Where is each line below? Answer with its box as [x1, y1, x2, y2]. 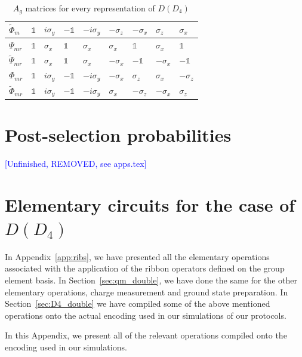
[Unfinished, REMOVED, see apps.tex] [5, 157, 147, 169]
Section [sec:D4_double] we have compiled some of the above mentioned [5, 297, 270, 310]
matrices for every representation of [25, 2, 155, 14]
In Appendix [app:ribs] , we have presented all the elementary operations [5, 250, 270, 263]
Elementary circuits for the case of [5, 192, 295, 216]
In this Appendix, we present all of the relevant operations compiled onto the [5, 329, 287, 341]
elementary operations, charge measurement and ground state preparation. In [5, 285, 288, 298]
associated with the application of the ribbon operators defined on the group [5, 262, 285, 274]
